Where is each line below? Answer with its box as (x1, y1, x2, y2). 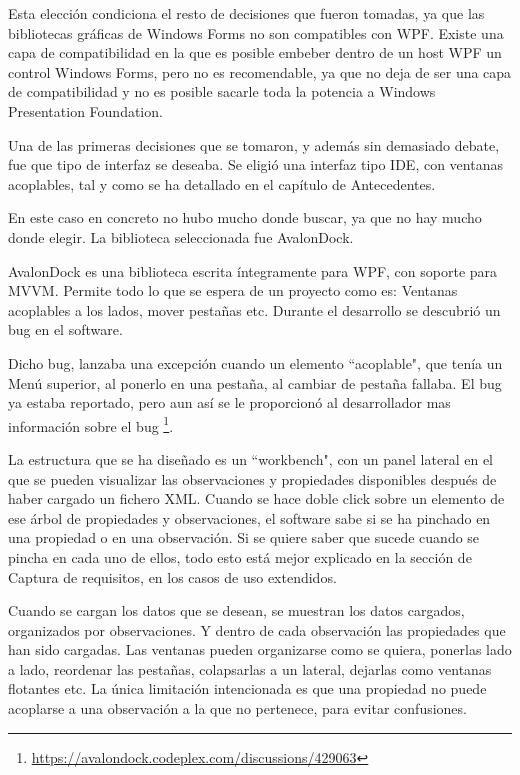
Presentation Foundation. (8, 100, 163, 121)
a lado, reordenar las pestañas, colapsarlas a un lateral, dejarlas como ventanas (8, 658, 492, 679)
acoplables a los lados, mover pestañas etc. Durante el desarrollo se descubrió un (8, 299, 501, 320)
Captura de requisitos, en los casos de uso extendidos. (8, 566, 337, 587)
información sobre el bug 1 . (8, 412, 174, 436)
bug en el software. (8, 319, 123, 340)
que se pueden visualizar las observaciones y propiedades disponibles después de (8, 468, 497, 489)
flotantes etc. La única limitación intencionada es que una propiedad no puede (8, 678, 487, 699)
